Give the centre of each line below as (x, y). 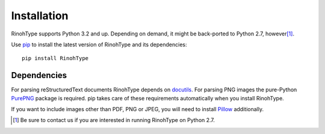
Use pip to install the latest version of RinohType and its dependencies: (99, 44)
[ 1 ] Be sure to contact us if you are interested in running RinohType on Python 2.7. (114, 120)
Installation (40, 16)
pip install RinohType (55, 58)
